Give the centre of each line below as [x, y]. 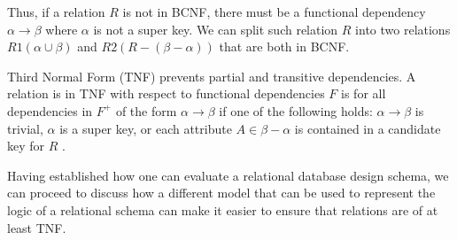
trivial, [25, 128]
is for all [364, 93]
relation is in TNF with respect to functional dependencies [166, 93]
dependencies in [50, 110]
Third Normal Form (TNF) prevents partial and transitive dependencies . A [212, 76]
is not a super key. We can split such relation [216, 29]
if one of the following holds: [296, 110]
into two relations [403, 29]
